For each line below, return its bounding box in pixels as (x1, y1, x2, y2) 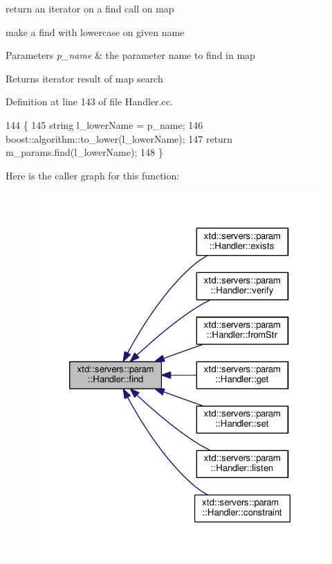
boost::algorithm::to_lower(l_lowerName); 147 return (6, 131, 233, 146)
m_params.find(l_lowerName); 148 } (6, 145, 163, 159)
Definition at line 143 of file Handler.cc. (6, 94, 173, 109)
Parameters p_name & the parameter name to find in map (6, 48, 255, 62)
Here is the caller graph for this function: (6, 168, 180, 182)
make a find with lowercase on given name (6, 24, 185, 39)
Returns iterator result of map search (6, 71, 163, 85)
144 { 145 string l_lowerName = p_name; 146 (6, 117, 203, 132)
